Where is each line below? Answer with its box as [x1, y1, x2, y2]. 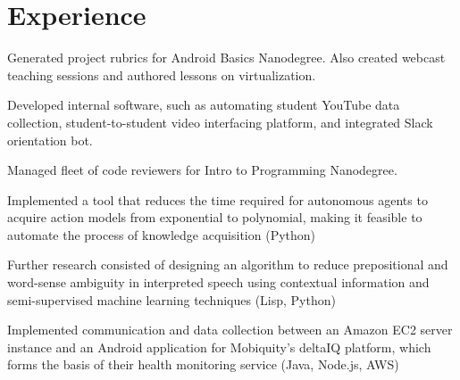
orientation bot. [7, 130, 93, 149]
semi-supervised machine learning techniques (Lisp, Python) [7, 290, 336, 309]
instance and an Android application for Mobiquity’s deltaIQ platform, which [7, 337, 431, 356]
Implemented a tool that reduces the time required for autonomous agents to [7, 190, 428, 209]
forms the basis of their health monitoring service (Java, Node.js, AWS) [7, 355, 399, 374]
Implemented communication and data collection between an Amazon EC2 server [7, 320, 453, 339]
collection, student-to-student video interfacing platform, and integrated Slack [7, 112, 433, 131]
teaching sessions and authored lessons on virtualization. [7, 65, 316, 84]
